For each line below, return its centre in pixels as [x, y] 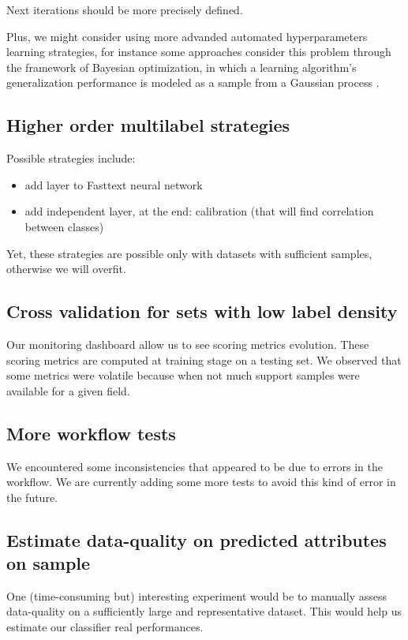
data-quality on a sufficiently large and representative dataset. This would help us [204, 611]
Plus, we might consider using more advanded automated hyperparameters [187, 36]
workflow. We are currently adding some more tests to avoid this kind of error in [201, 482]
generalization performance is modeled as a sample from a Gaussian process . [193, 82]
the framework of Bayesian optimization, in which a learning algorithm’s [182, 67]
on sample [49, 563]
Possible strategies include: [71, 158]
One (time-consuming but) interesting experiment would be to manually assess [197, 595]
